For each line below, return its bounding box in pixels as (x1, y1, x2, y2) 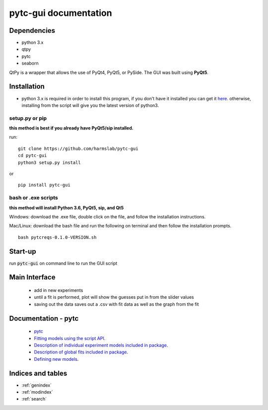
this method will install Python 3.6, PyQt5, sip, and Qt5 (9, 205, 124, 210)
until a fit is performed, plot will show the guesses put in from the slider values (34, 294, 194, 300)
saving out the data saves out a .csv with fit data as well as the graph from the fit (34, 301, 199, 307)
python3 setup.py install (18, 159, 81, 165)
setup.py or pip (9, 115, 47, 122)
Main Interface (9, 273, 56, 281)
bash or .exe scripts (9, 194, 58, 201)
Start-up (9, 247, 37, 256)
